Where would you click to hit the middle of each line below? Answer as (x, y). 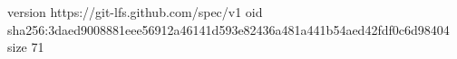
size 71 (26, 47)
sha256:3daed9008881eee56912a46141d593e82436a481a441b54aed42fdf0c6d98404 (228, 29)
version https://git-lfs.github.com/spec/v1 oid (135, 12)
